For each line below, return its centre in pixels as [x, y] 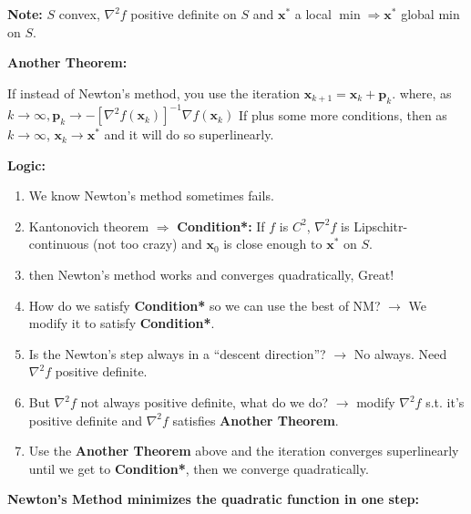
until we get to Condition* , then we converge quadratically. [199, 468]
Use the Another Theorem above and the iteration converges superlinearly [244, 451]
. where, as [422, 93]
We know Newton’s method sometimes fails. [151, 195]
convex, [79, 14]
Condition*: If [221, 226]
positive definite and [85, 420]
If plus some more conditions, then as [343, 114]
